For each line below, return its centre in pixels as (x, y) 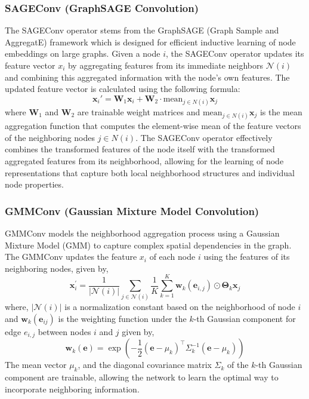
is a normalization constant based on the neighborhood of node (180, 307)
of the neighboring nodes (50, 137)
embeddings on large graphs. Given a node (83, 53)
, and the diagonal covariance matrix (145, 365)
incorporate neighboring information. (72, 389)
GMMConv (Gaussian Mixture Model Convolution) (132, 211)
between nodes (64, 332)
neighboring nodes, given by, (57, 268)
